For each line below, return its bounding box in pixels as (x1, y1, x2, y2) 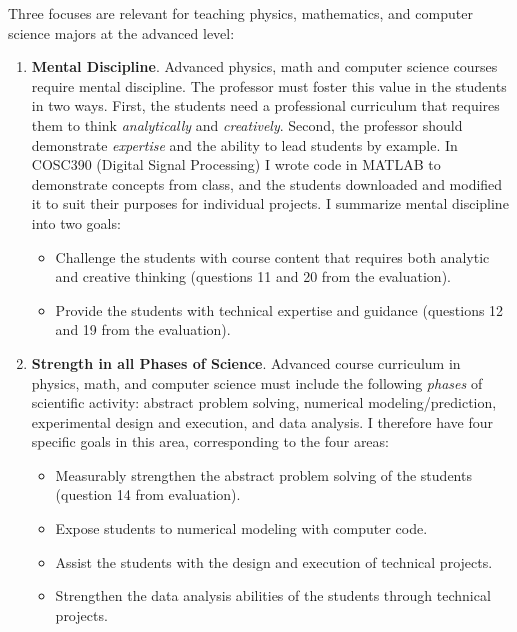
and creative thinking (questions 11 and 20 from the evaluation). (55, 266, 451, 287)
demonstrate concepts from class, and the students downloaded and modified (31, 173, 503, 194)
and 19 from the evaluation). (55, 319, 231, 340)
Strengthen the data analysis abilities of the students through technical (55, 585, 491, 606)
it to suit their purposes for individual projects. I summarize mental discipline (31, 193, 509, 214)
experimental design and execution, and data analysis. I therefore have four (31, 411, 494, 432)
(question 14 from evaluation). (55, 484, 241, 505)
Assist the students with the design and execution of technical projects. (55, 551, 493, 572)
